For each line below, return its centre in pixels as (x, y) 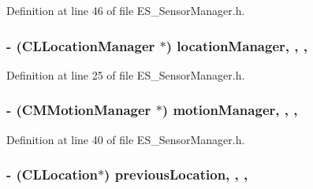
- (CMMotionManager (79, 110)
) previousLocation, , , (176, 174)
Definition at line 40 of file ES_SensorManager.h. (126, 139)
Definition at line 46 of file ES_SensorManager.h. (126, 10)
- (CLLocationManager (81, 45)
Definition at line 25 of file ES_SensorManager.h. (126, 74)
